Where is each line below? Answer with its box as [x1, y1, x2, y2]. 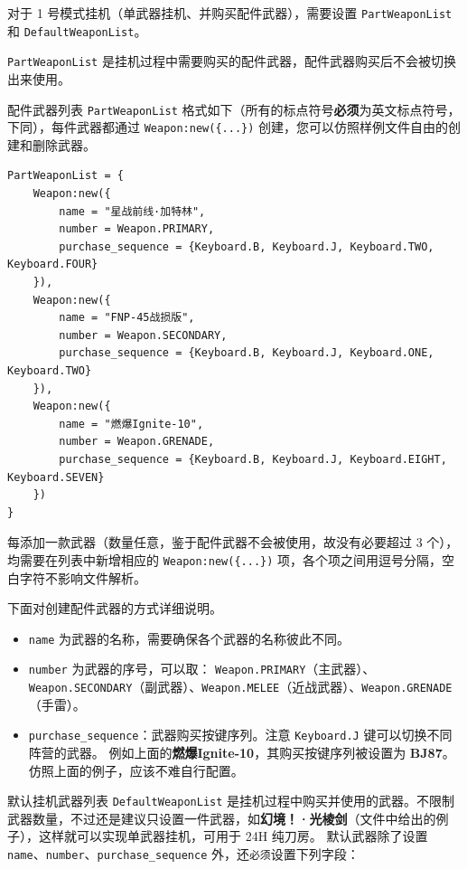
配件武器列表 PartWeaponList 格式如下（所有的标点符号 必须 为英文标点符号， [7, 99, 461, 118]
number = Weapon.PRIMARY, [59, 222, 215, 236]
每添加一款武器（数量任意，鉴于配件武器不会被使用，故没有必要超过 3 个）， [7, 533, 459, 552]
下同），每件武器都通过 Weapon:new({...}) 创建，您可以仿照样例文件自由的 [7, 118, 449, 137]
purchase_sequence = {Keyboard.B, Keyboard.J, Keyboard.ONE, [59, 346, 434, 360]
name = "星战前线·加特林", [59, 204, 206, 218]
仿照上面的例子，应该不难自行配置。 [28, 760, 244, 779]
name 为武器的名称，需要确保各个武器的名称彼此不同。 [28, 628, 350, 647]
